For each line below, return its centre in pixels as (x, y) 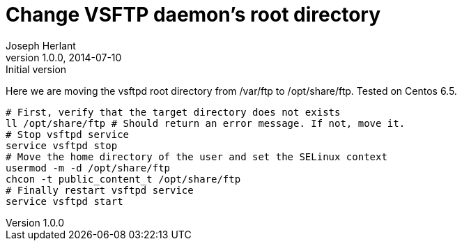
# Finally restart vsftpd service (100, 190)
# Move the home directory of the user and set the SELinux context (197, 156)
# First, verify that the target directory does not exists (173, 112)
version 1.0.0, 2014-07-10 (64, 57)
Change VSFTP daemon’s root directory (193, 15)
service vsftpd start (64, 201)
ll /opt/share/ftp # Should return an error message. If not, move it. (206, 123)
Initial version (36, 69)
